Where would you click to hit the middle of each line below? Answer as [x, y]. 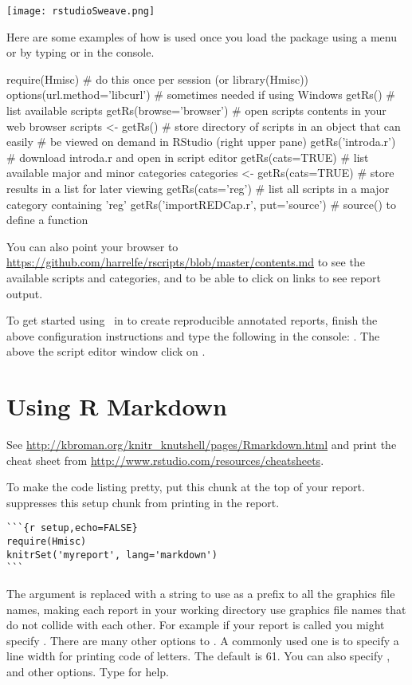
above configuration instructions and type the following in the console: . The [193, 335]
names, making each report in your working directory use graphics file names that [206, 609]
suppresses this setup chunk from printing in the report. [143, 502]
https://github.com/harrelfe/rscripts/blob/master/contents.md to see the [186, 262]
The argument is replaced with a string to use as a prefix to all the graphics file [201, 594]
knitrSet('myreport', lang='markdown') [112, 555]
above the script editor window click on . [106, 351]
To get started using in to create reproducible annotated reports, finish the [192, 320]
